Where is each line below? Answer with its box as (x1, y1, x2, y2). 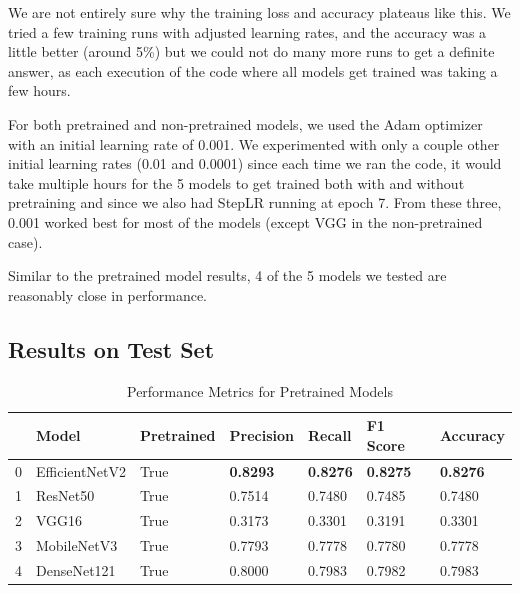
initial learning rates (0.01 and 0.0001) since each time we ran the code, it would (8, 153, 502, 174)
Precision (229, 424, 294, 445)
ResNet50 (36, 485, 95, 506)
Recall (307, 424, 352, 445)
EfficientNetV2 (36, 460, 127, 481)
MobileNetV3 (36, 535, 118, 556)
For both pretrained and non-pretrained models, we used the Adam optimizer (8, 113, 483, 134)
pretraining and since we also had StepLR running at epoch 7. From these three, (8, 192, 502, 213)
